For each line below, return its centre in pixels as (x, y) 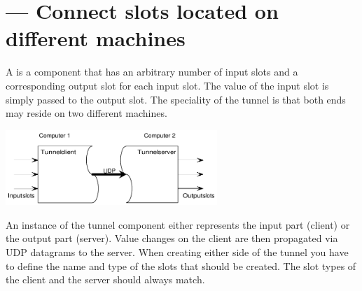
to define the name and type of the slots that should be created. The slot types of (181, 265)
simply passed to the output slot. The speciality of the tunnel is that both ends (176, 99)
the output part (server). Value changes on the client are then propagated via (172, 238)
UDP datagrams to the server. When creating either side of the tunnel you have (177, 251)
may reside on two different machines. (86, 113)
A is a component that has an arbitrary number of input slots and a (152, 72)
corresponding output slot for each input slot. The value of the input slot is (167, 85)
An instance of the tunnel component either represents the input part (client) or (178, 224)
